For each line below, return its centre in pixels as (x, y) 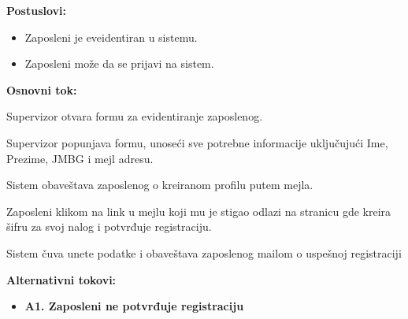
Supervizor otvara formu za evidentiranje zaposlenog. (135, 116)
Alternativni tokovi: (61, 279)
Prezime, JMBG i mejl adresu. (80, 158)
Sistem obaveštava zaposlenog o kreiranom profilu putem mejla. (160, 185)
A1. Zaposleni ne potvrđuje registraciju (134, 306)
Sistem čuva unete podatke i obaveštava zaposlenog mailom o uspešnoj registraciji (204, 252)
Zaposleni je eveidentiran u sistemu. (111, 37)
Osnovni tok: (42, 89)
